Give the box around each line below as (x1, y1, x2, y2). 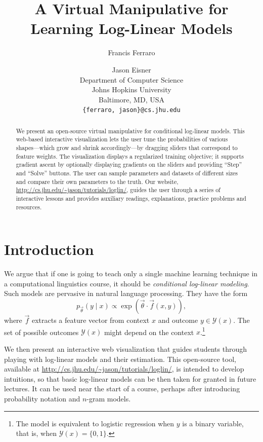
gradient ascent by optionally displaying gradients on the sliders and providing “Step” (16, 160, 242, 169)
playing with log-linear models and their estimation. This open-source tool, (4, 353, 236, 364)
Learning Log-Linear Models (30, 18, 233, 39)
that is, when (16, 428, 57, 438)
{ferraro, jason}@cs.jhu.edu (82, 106, 181, 114)
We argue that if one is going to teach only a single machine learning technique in (4, 268, 258, 279)
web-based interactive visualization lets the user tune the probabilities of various (16, 135, 228, 143)
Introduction (4, 239, 94, 260)
